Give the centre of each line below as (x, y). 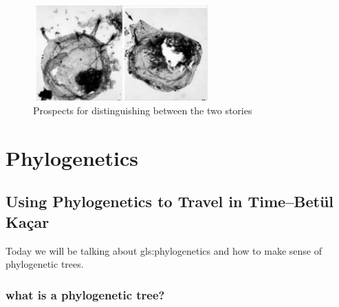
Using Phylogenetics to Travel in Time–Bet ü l (170, 201)
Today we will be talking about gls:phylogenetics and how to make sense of (164, 250)
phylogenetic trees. (45, 264)
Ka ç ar (28, 221)
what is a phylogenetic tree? (85, 294)
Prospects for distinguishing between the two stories (143, 110)
